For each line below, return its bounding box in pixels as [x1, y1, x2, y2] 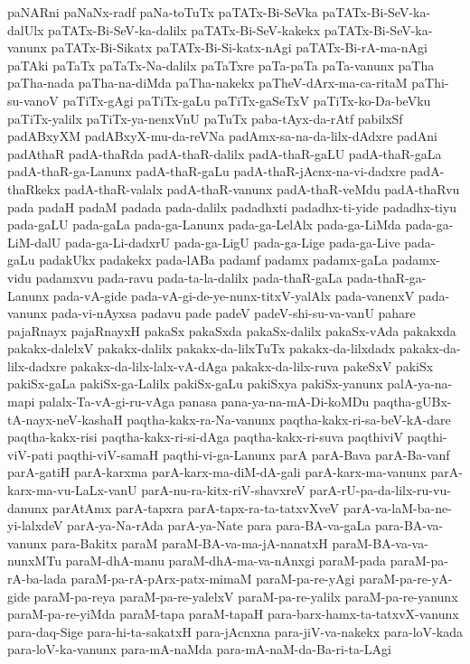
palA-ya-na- [387, 374, 453, 393]
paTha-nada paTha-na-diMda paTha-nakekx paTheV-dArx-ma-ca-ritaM [7, 73, 408, 92]
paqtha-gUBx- [372, 392, 452, 411]
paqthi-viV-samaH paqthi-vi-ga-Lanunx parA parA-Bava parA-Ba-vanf [57, 444, 450, 463]
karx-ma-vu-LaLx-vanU [7, 481, 137, 500]
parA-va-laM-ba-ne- [343, 498, 452, 517]
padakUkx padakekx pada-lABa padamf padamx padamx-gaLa [39, 250, 389, 269]
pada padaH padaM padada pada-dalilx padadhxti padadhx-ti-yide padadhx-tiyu [7, 197, 457, 216]
